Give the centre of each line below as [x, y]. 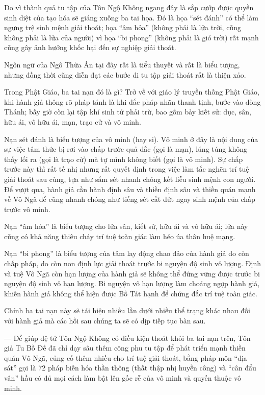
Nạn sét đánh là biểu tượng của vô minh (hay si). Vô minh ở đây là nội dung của [131, 139]
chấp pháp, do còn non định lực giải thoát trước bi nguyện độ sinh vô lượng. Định [133, 263]
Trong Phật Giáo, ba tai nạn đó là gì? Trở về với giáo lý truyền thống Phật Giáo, [132, 92]
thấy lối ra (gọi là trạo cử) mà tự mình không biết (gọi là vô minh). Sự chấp [124, 159]
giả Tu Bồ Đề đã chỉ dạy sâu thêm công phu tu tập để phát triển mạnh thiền [125, 348]
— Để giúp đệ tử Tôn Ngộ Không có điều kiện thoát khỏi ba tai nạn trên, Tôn [127, 338]
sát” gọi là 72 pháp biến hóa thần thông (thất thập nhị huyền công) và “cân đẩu [130, 368]
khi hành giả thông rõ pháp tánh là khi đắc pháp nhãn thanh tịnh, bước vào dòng [132, 101]
